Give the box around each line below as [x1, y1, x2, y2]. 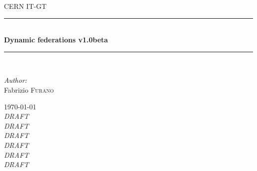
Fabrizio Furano [4, 84, 54, 95]
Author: [4, 75, 27, 85]
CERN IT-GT [4, 1, 47, 11]
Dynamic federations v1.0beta [4, 34, 108, 45]
